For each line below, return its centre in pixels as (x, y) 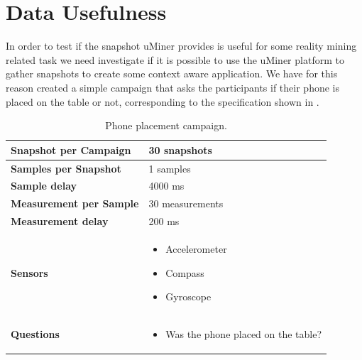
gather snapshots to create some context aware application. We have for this (172, 73)
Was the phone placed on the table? (244, 333)
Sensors (29, 272)
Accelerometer (196, 248)
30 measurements (186, 203)
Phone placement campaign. (166, 125)
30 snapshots (180, 149)
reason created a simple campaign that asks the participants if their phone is (172, 87)
